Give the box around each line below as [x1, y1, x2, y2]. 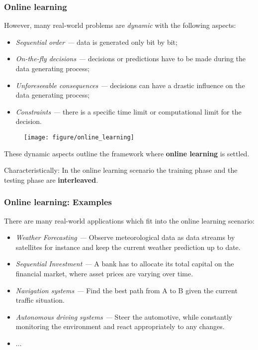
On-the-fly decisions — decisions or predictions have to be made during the [15, 53, 246, 64]
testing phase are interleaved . [4, 174, 98, 185]
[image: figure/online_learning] [24, 133, 134, 141]
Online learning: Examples [4, 196, 112, 208]
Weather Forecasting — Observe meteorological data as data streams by [15, 232, 235, 242]
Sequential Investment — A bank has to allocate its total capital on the [15, 258, 234, 269]
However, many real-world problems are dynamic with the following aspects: [4, 20, 236, 30]
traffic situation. [15, 295, 65, 305]
